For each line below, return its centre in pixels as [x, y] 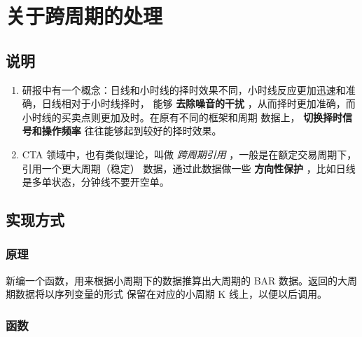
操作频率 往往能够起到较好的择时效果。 [132, 131]
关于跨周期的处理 [84, 16]
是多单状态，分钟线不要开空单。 [96, 182]
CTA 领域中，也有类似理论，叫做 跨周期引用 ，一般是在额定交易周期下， [189, 154]
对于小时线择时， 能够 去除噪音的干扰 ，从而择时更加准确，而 [213, 103]
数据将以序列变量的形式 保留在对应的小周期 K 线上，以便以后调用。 [171, 294]
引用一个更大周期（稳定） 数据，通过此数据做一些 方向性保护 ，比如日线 [189, 168]
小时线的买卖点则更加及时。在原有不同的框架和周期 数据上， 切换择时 [182, 117]
